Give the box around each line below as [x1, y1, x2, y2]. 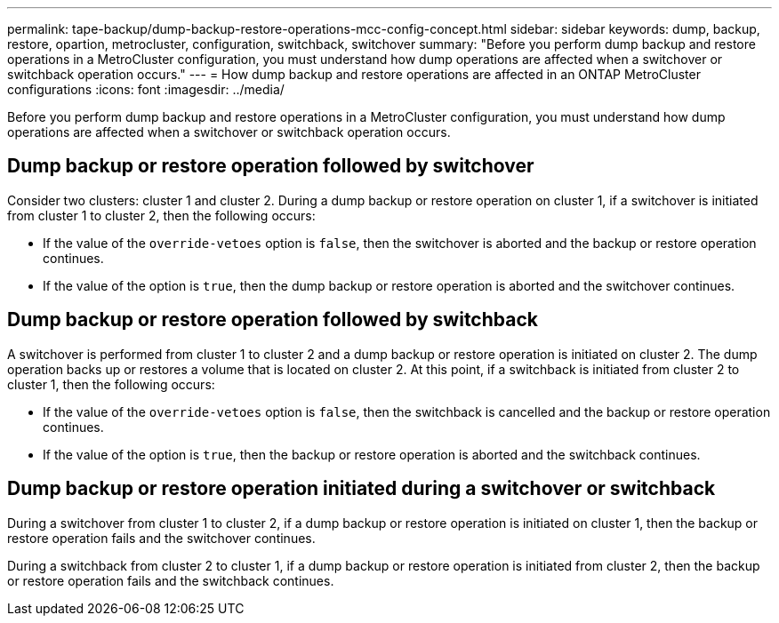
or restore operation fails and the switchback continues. [7, 572, 334, 588]
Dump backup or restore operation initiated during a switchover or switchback [7, 477, 716, 500]
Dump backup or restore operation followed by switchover [7, 155, 534, 178]
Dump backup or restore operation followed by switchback [7, 308, 538, 331]
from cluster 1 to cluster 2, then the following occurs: [7, 207, 316, 223]
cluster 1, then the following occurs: [7, 376, 215, 392]
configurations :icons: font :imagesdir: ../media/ [7, 82, 285, 97]
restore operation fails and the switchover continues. [7, 530, 316, 546]
